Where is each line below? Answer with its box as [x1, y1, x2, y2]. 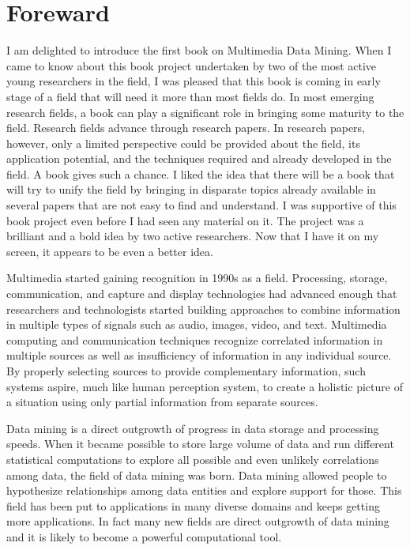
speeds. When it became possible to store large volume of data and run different [6, 435, 394, 452]
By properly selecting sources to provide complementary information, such [6, 363, 366, 379]
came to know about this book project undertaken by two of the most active [6, 57, 377, 73]
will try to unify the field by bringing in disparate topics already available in [6, 181, 376, 198]
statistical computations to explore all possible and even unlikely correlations [6, 450, 379, 467]
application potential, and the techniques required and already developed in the [6, 150, 392, 167]
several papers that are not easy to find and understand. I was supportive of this [6, 197, 397, 213]
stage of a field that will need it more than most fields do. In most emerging [6, 88, 374, 104]
